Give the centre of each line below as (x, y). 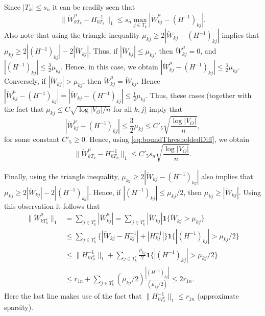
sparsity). (19, 307)
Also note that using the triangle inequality (72, 35)
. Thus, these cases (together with (199, 95)
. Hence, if (105, 192)
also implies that (227, 176)
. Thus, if (103, 51)
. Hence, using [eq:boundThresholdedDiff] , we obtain (167, 139)
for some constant (32, 139)
